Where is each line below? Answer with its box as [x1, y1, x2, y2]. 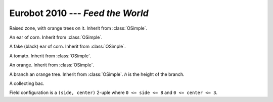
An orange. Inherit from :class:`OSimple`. [9, 62, 95, 68]
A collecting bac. [9, 80, 45, 86]
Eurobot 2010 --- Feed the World [9, 8, 149, 19]
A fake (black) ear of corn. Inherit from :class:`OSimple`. [9, 43, 126, 50]
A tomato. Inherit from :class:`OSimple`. [9, 53, 92, 59]
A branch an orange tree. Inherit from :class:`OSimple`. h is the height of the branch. [9, 71, 185, 77]
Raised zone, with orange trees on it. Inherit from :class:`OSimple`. [9, 25, 148, 31]
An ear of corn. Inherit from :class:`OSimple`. [9, 34, 103, 40]
